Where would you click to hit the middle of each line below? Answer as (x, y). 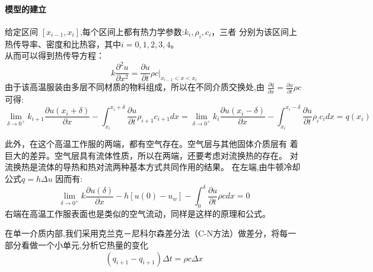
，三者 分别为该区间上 (254, 31)
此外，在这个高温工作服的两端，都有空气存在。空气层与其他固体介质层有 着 (152, 144)
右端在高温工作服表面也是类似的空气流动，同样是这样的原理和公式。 (138, 213)
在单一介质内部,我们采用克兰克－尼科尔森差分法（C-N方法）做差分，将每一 (151, 233)
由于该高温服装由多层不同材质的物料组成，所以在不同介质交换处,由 (135, 87)
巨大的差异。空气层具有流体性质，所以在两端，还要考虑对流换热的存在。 (146, 155)
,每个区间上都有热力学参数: (132, 31)
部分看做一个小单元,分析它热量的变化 (76, 245)
